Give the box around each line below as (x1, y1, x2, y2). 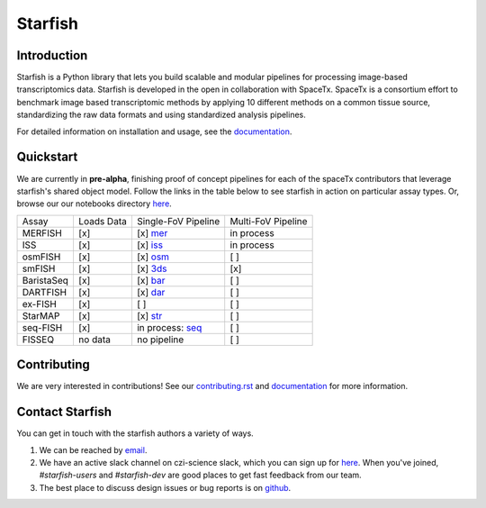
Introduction (16, 48, 88, 63)
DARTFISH (22, 286, 67, 298)
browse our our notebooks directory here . (16, 198, 173, 209)
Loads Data (77, 214, 128, 227)
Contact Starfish (16, 404, 112, 420)
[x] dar (136, 286, 166, 298)
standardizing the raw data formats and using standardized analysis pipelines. (16, 109, 306, 121)
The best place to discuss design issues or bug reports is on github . (39, 482, 292, 493)
